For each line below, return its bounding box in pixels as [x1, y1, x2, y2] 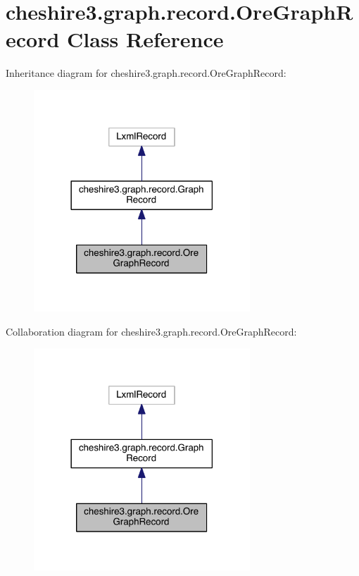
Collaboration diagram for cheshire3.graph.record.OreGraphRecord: [6, 324, 297, 338]
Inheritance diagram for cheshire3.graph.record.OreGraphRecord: [6, 66, 286, 80]
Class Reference [67, 25, 224, 54]
